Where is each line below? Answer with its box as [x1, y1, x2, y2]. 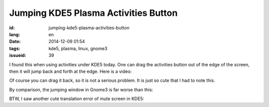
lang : [9, 31, 20, 37]
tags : [9, 45, 20, 52]
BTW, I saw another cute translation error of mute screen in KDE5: [9, 96, 144, 102]
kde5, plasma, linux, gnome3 [48, 45, 108, 52]
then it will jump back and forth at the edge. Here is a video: [9, 68, 132, 74]
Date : [9, 39, 21, 45]
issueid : [9, 53, 26, 58]
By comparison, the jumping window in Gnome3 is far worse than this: [9, 87, 153, 93]
